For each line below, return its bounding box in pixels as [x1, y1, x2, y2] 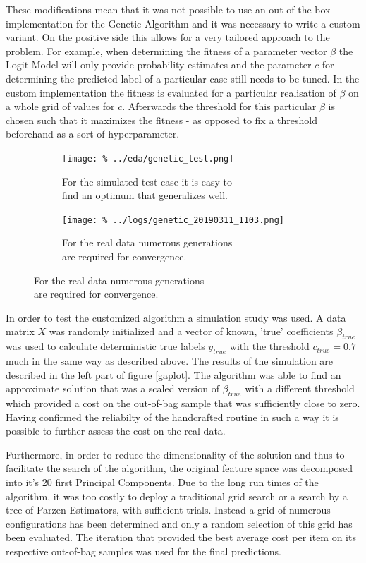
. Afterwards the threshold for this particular [122, 99, 317, 114]
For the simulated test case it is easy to [62, 174, 232, 188]
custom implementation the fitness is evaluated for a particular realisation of [6, 85, 336, 99]
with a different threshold [245, 381, 355, 396]
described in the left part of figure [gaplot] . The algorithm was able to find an [6, 367, 341, 382]
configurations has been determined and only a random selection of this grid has [6, 516, 353, 531]
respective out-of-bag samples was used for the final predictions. [6, 543, 282, 558]
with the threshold [229, 339, 310, 353]
